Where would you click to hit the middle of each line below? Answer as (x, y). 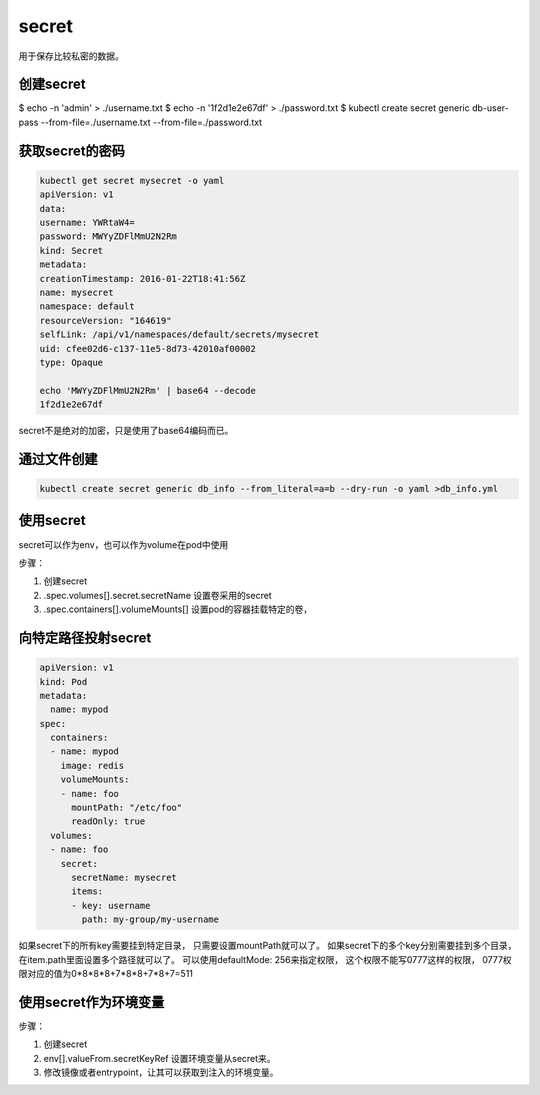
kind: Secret (71, 250)
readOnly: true (108, 821)
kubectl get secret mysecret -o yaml (132, 180)
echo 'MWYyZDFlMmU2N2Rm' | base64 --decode (148, 390)
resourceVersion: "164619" (105, 320)
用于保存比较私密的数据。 (71, 56)
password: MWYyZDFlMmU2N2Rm (108, 236)
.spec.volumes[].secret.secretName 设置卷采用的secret (157, 595)
